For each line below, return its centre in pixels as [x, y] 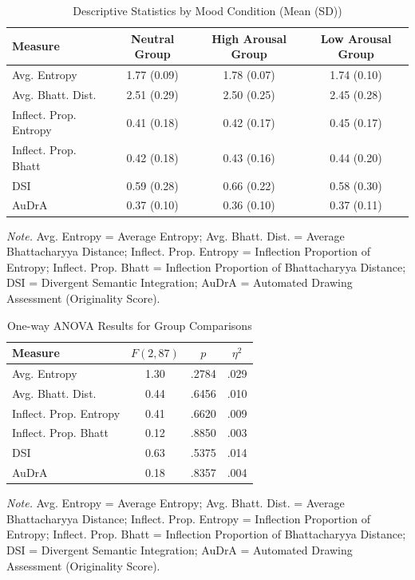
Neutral [153, 38]
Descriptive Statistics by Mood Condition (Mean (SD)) [207, 10]
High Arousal [249, 38]
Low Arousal [356, 38]
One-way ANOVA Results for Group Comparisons [129, 325]
